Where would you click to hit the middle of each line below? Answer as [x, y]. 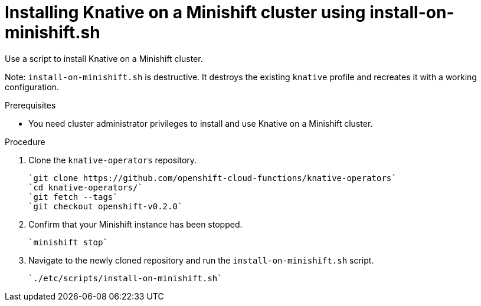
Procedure [25, 142]
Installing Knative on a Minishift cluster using [185, 12]
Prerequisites [30, 105]
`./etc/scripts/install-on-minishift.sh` [125, 278]
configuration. [32, 87]
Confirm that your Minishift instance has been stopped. [135, 224]
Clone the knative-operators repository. [113, 160]
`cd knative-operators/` [86, 187]
